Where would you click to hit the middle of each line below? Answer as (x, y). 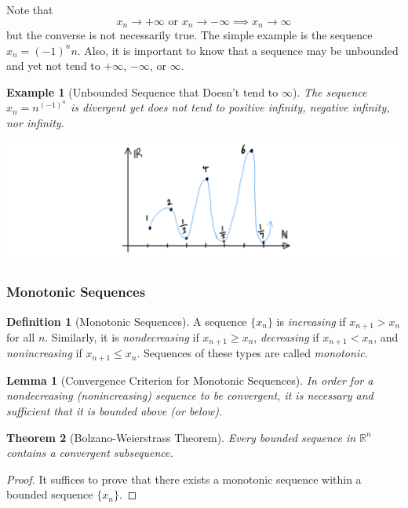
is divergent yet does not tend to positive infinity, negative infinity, (230, 107)
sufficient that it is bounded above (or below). (115, 411)
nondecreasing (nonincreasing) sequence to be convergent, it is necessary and (190, 395)
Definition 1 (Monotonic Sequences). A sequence (127, 321)
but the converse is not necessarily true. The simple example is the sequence (189, 35)
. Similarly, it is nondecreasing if (122, 336)
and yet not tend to (53, 66)
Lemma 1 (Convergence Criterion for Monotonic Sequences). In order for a (190, 380)
